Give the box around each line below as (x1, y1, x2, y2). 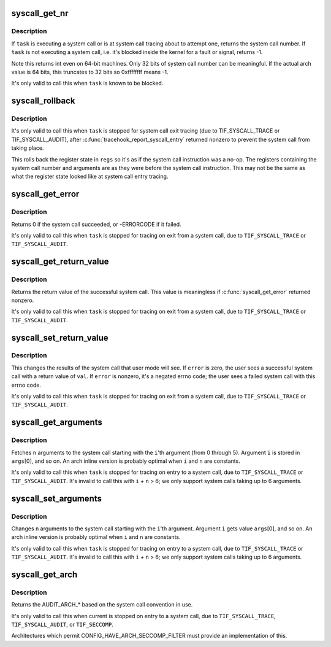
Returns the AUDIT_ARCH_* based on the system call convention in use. (11, 601, 193, 608)
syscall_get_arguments (11, 417, 102, 428)
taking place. (11, 144, 44, 152)
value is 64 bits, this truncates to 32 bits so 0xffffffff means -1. (11, 68, 169, 76)
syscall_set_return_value (11, 332, 108, 343)
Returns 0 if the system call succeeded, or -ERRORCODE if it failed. (11, 220, 181, 228)
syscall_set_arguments (11, 493, 102, 503)
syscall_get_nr (11, 8, 69, 18)
